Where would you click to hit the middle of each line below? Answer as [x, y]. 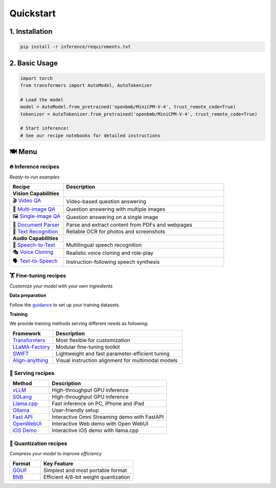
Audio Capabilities [36, 238]
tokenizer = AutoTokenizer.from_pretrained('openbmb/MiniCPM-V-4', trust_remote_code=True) [139, 114]
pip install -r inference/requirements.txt [76, 47]
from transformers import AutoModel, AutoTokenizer [86, 85]
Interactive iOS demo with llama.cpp [95, 431]
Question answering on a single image [112, 217]
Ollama [21, 410]
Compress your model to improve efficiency [55, 454]
